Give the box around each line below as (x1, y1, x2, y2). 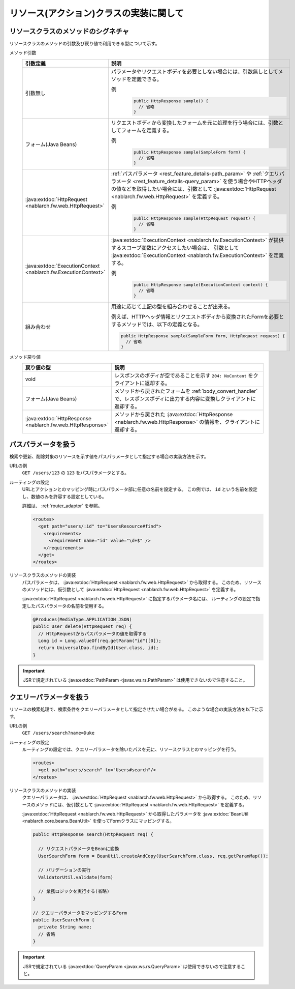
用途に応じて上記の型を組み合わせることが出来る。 (111, 303, 234, 310)
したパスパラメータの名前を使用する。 (26, 603, 107, 609)
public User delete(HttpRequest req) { (32, 624, 132, 629)
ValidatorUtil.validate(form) (38, 874, 114, 880)
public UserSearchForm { (32, 917, 95, 923)
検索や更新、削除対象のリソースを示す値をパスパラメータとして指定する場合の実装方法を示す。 (9, 453, 209, 459)
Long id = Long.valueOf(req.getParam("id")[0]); (38, 638, 162, 644)
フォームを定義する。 (121, 127, 172, 134)
